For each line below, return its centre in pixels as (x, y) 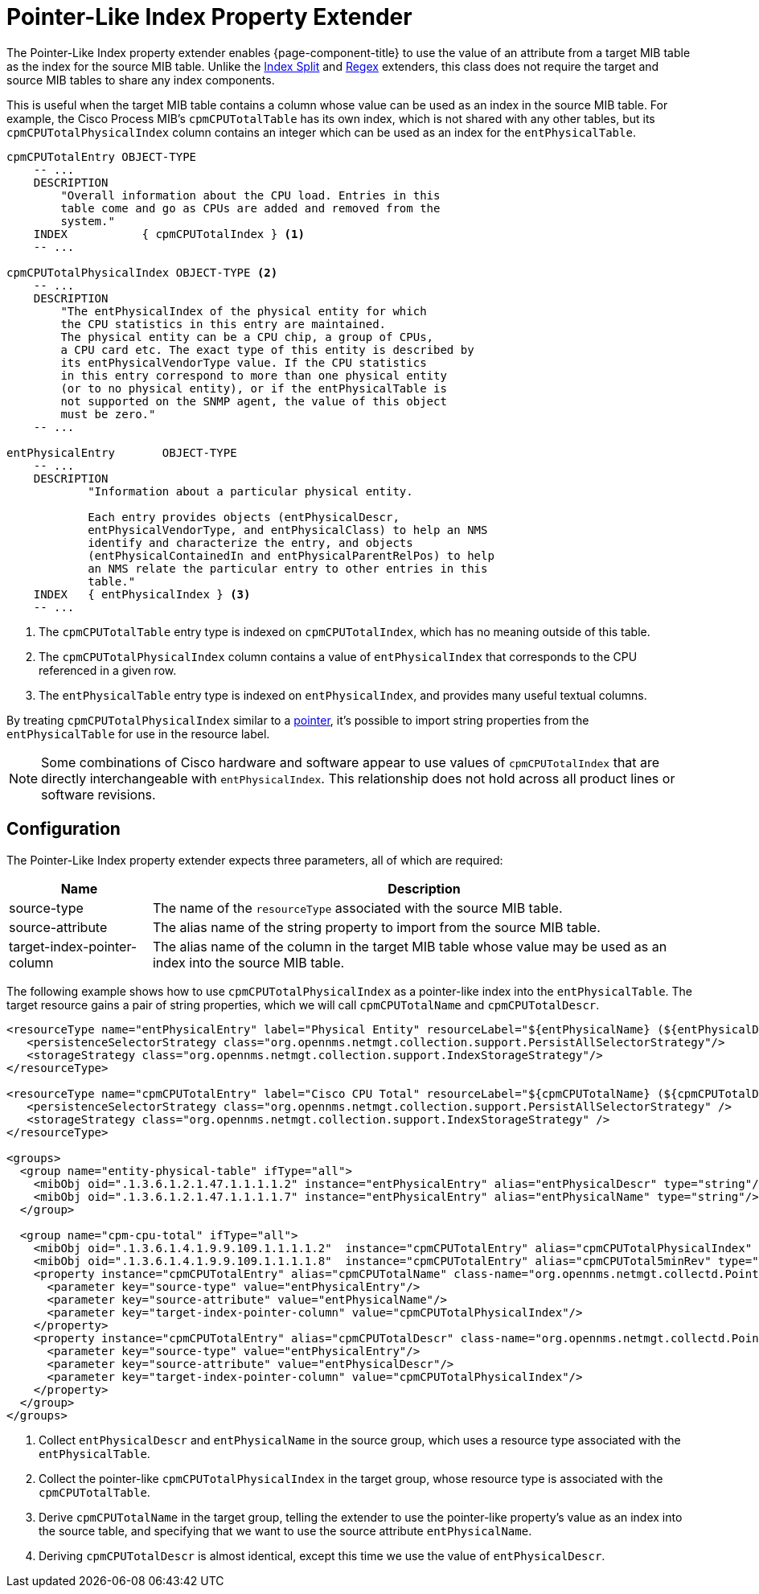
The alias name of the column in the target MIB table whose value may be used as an (410, 946)
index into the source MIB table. (248, 962)
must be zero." (108, 414)
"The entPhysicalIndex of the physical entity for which (244, 311)
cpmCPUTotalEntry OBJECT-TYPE (102, 156)
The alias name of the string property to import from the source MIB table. (376, 927)
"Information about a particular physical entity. (250, 491)
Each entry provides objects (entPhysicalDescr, (244, 517)
